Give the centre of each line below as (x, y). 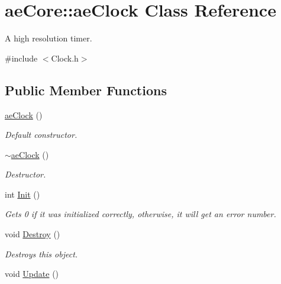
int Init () (22, 194)
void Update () (32, 274)
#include (21, 58)
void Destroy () (33, 234)
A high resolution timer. (49, 38)
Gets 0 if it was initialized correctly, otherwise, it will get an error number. (140, 214)
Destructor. (25, 174)
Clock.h (65, 58)
